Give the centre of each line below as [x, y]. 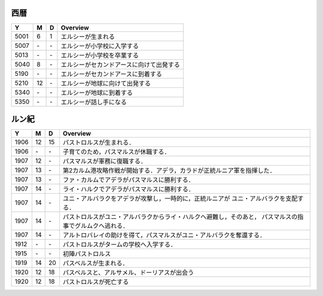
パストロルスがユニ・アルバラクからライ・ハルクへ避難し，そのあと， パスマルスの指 [183, 217]
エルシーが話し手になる [94, 102]
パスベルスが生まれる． [96, 263]
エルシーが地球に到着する [97, 93]
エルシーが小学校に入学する [100, 46]
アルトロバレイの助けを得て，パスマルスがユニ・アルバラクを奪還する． [164, 235]
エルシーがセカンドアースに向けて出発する [121, 65]
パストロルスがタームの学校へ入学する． [120, 245]
